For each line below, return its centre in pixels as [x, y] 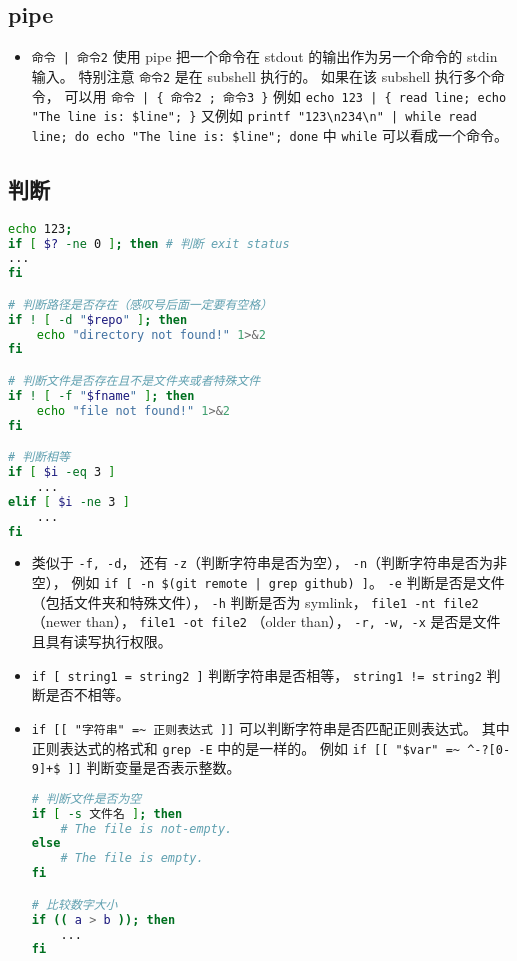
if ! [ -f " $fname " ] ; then [101, 395]
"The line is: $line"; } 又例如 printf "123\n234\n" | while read [254, 115]
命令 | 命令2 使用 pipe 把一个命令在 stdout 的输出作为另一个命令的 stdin [264, 56]
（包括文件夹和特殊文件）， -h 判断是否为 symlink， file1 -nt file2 [255, 601]
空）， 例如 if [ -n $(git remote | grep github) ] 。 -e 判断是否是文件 [268, 582]
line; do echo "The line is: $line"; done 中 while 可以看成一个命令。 [269, 134]
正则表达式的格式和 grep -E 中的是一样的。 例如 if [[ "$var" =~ [245, 747]
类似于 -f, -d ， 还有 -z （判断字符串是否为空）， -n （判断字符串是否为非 [269, 562]
